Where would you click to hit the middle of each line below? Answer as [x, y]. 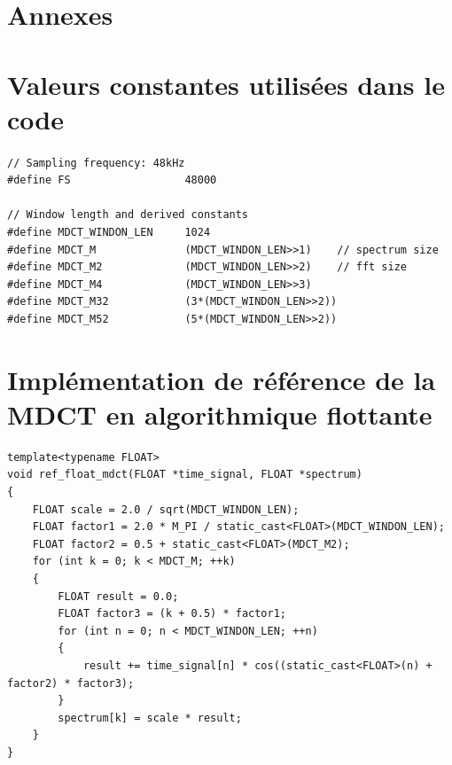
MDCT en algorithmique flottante [220, 414]
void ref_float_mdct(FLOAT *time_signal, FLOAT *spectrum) [185, 475]
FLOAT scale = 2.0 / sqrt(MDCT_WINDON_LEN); [166, 509]
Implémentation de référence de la [222, 379]
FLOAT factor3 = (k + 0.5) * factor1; [172, 614]
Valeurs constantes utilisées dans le [226, 84]
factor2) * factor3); [71, 683]
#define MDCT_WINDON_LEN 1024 [109, 232]
